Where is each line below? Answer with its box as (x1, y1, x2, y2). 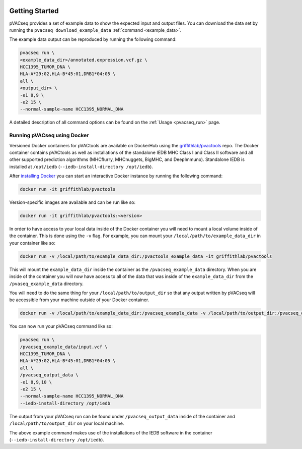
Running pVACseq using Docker (9, 132, 89, 139)
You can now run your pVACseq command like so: (9, 323, 113, 329)
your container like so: (9, 240, 55, 246)
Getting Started (9, 7, 59, 15)
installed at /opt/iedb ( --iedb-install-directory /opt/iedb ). (9, 163, 154, 170)
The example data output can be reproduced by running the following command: (9, 36, 177, 42)
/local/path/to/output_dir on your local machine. (9, 420, 124, 426)
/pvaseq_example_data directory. (9, 280, 84, 287)
